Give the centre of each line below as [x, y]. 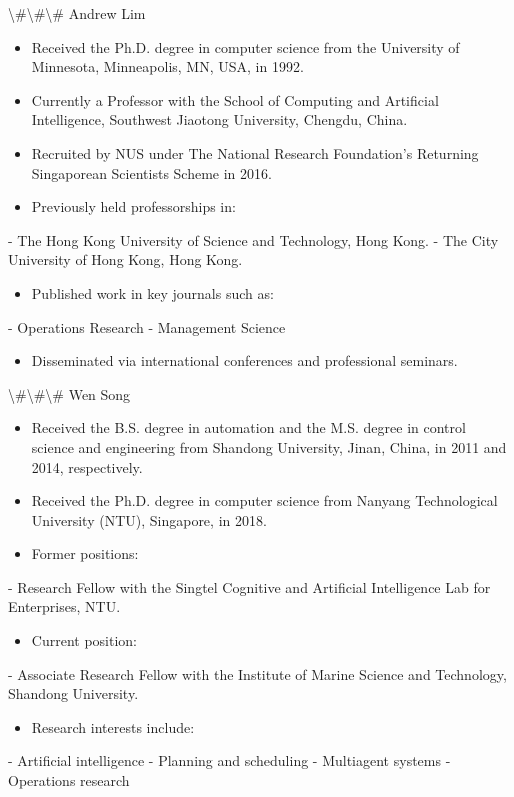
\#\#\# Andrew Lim [77, 13]
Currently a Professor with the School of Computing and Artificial [235, 99]
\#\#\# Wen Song [69, 393]
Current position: [84, 640]
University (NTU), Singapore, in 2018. [149, 519]
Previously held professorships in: [133, 206]
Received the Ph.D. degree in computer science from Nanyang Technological [264, 500]
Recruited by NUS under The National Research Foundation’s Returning [255, 152]
